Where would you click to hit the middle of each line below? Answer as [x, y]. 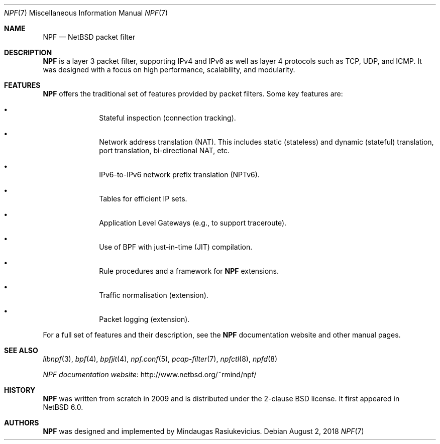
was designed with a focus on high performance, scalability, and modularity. [169, 70]
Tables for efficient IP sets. [143, 199]
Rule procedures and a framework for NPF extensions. [189, 271]
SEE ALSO [21, 350]
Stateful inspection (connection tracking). [168, 118]
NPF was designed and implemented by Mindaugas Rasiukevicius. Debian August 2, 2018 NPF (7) [203, 431]
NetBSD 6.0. [63, 407]
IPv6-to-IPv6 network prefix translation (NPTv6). [179, 175]
